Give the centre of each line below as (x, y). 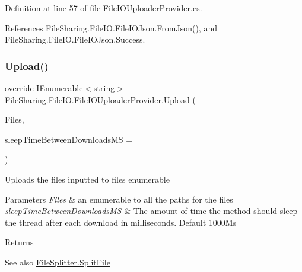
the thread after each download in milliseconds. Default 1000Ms (121, 222)
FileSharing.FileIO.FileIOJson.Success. (75, 39)
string (104, 88)
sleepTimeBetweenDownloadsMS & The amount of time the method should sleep (151, 211)
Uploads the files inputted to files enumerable (87, 179)
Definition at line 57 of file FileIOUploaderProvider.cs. (104, 8)
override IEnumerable (44, 88)
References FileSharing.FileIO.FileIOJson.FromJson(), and (111, 28)
